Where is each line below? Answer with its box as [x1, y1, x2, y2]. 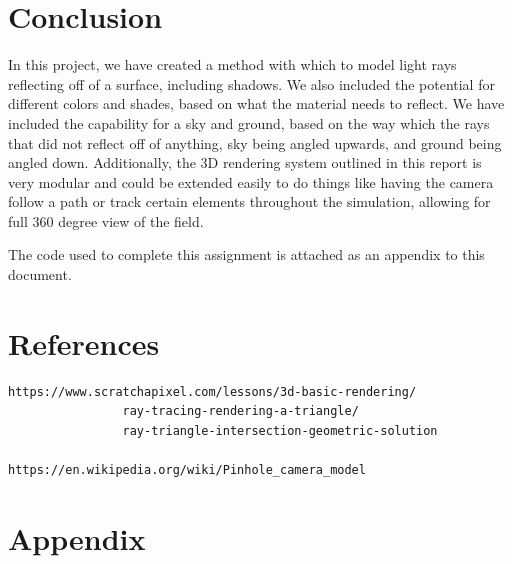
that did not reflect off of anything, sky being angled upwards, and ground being [8, 132, 502, 153]
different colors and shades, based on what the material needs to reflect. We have [8, 93, 505, 114]
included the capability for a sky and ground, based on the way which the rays [8, 112, 490, 133]
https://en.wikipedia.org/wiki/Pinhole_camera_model [8, 463, 366, 478]
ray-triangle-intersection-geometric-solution [122, 423, 438, 438]
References [8, 322, 160, 363]
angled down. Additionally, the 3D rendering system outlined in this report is [8, 152, 482, 173]
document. [8, 264, 72, 285]
